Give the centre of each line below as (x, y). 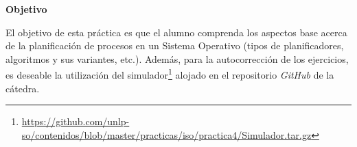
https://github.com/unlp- (76, 121)
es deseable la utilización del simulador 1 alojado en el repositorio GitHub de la (170, 74)
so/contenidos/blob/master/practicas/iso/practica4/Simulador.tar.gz (166, 134)
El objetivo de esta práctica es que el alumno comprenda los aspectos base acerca (176, 32)
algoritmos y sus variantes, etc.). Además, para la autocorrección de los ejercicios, (177, 58)
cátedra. (23, 88)
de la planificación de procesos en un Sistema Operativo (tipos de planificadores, (175, 45)
